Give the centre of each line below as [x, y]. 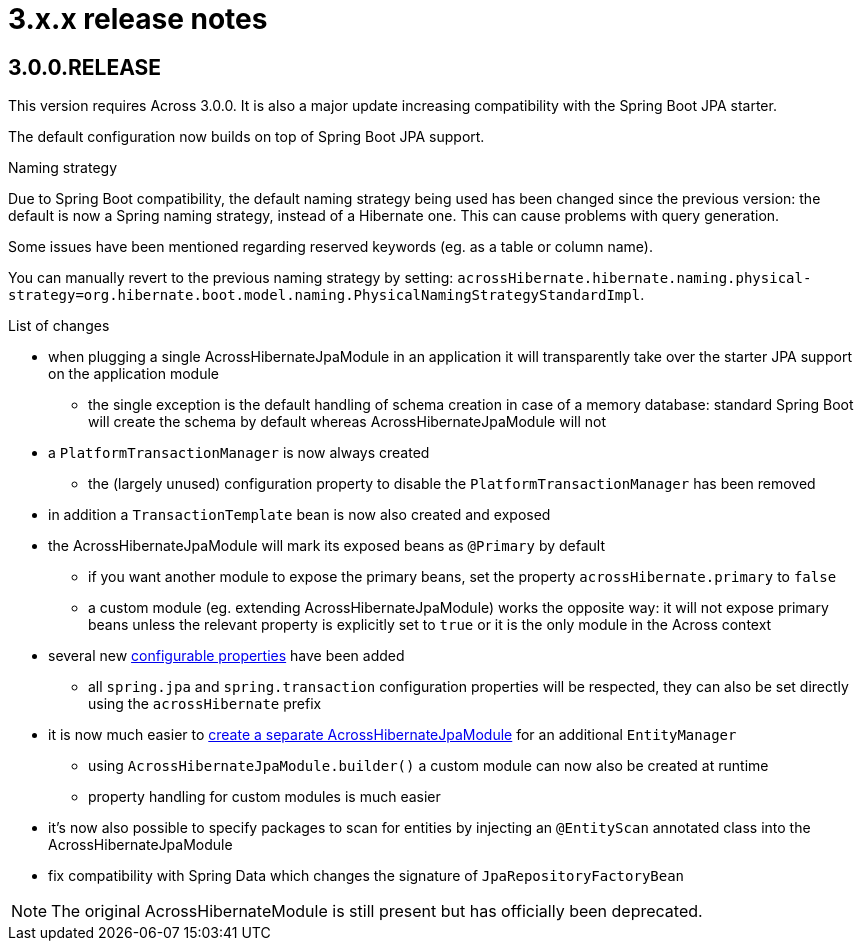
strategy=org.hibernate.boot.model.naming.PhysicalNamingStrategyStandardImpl [324, 295]
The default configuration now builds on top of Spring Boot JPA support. [246, 137]
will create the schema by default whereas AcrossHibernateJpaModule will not [347, 422]
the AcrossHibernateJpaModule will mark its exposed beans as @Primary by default [327, 546]
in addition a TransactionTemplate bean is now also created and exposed [299, 515]
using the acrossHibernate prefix [205, 704]
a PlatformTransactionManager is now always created [239, 453]
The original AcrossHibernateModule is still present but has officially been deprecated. [377, 911]
